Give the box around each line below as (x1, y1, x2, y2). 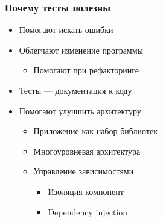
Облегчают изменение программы (19, 43, 143, 56)
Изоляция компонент (48, 185, 124, 197)
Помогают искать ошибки (19, 23, 113, 36)
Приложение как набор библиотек (33, 125, 158, 137)
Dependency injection (48, 205, 128, 218)
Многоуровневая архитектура (33, 144, 141, 157)
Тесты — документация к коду (19, 84, 132, 96)
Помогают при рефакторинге (33, 64, 139, 76)
